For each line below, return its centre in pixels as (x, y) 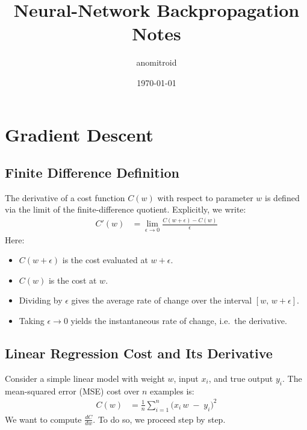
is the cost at (73, 280)
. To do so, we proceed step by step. (159, 419)
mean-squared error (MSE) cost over (72, 391)
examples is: (172, 391)
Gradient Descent (79, 134)
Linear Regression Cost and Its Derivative (139, 353)
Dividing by (41, 300)
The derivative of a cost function (65, 197)
